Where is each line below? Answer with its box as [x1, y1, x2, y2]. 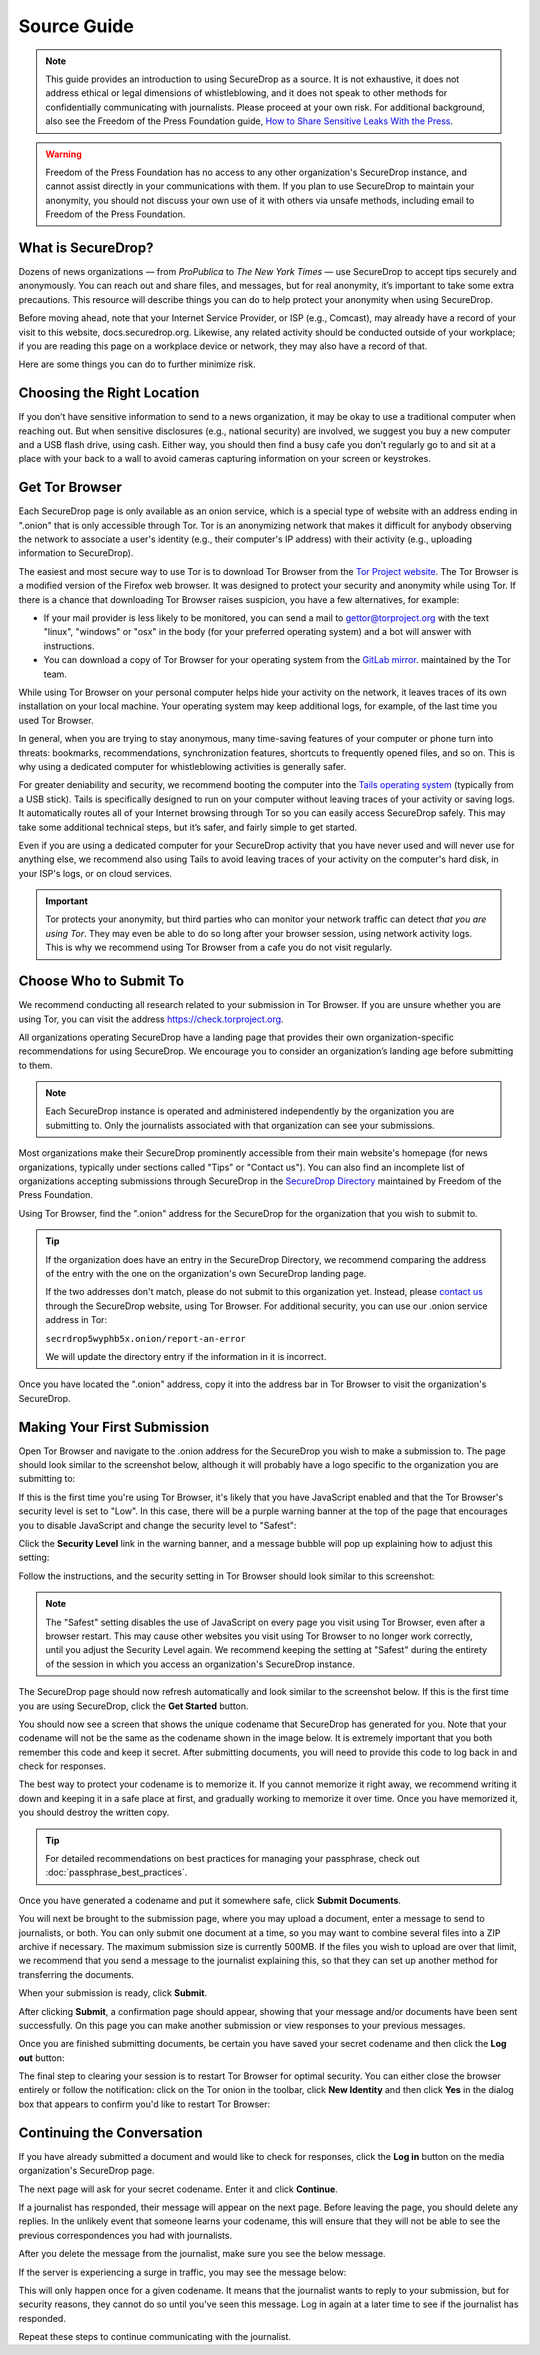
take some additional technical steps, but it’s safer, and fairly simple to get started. [18, 821, 358, 833]
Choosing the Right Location [18, 385, 200, 402]
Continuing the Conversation [18, 2124, 204, 2141]
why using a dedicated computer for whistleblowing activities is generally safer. [18, 760, 347, 772]
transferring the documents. [18, 1968, 135, 1980]
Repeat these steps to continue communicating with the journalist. [18, 2331, 292, 2343]
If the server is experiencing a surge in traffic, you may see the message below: [18, 2266, 347, 2278]
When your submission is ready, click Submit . [18, 1987, 208, 1999]
